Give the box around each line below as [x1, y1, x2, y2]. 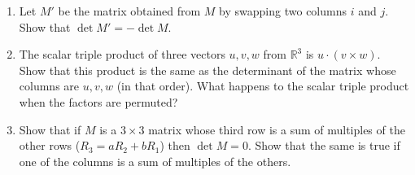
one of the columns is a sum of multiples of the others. [19, 152, 291, 169]
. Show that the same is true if [247, 137, 400, 154]
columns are [19, 77, 80, 94]
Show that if [19, 120, 81, 138]
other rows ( [19, 137, 81, 154]
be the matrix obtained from [58, 2, 201, 19]
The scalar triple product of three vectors [19, 46, 225, 63]
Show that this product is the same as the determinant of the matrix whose [19, 61, 396, 78]
